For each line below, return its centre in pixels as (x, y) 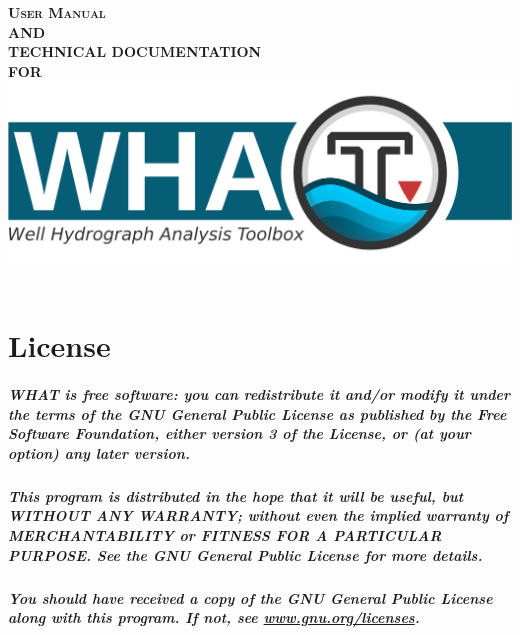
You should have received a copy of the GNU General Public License (250, 597)
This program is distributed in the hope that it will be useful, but (236, 495)
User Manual (57, 12)
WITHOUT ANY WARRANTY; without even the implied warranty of (258, 515)
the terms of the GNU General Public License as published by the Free (257, 413)
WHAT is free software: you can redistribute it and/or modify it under (259, 394)
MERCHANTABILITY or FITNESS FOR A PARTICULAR (225, 535)
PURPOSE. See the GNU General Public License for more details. (245, 554)
